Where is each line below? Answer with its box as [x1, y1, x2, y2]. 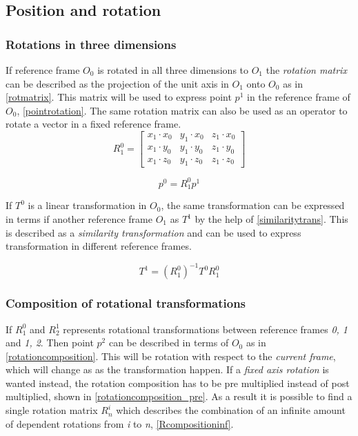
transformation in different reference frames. [6, 239, 192, 253]
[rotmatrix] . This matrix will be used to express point [6, 90, 232, 104]
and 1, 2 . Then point [6, 335, 94, 350]
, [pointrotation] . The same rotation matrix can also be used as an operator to [17, 103, 348, 117]
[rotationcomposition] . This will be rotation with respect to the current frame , [6, 348, 336, 363]
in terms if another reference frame [6, 212, 152, 226]
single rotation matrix [6, 403, 98, 417]
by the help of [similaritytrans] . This [195, 212, 348, 226]
